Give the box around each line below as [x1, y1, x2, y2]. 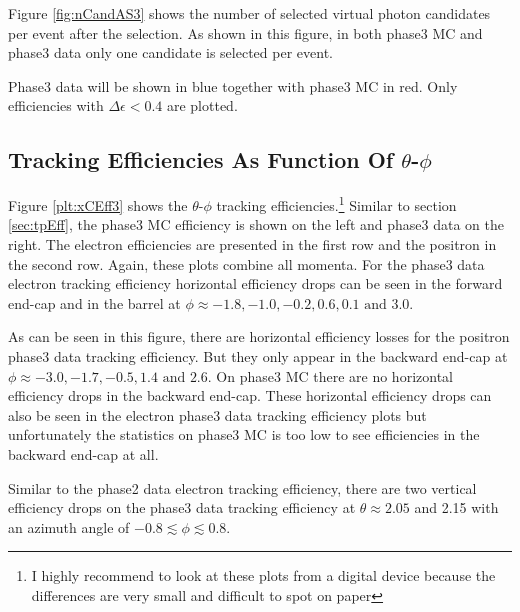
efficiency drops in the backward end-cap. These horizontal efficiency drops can [8, 385, 492, 406]
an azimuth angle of [8, 516, 130, 537]
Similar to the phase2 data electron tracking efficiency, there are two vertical [8, 477, 477, 498]
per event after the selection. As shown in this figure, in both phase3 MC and [8, 22, 483, 43]
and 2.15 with [414, 497, 499, 518]
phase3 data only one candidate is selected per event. [8, 42, 333, 63]
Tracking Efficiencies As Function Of [8, 144, 394, 175]
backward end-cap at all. [8, 443, 159, 464]
